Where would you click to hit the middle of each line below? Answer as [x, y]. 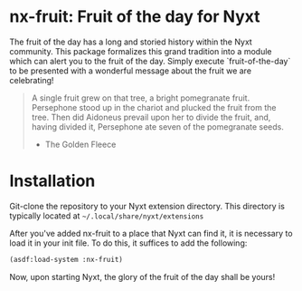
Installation [52, 181]
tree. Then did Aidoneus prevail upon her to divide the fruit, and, [151, 117]
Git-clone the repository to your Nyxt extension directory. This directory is [147, 206]
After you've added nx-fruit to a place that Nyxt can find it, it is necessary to [151, 233]
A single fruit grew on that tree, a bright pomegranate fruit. [141, 98]
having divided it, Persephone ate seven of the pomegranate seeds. [158, 126]
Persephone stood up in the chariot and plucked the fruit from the [154, 107]
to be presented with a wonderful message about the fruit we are [130, 71]
